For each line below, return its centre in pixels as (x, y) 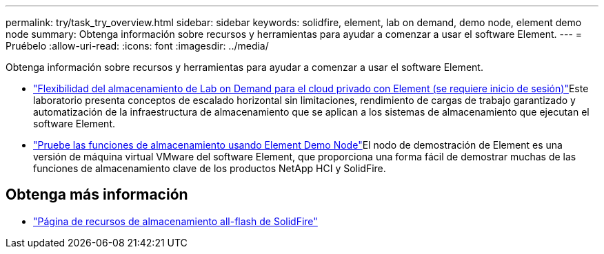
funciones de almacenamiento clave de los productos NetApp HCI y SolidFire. (210, 168)
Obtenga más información (97, 195)
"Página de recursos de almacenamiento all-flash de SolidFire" (175, 221)
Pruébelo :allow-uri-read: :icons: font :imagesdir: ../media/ (137, 46)
